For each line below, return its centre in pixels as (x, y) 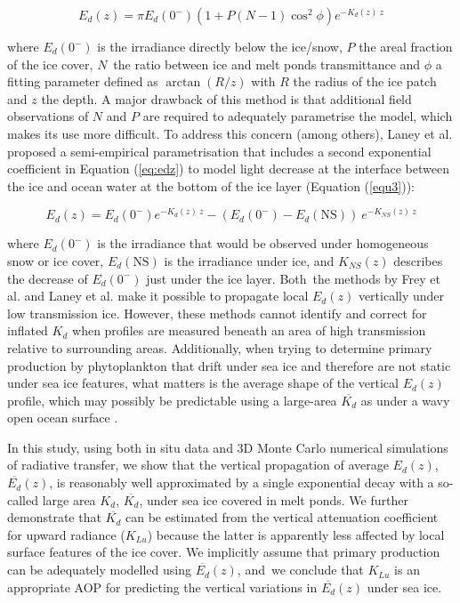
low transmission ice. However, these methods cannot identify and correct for (217, 313)
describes (418, 260)
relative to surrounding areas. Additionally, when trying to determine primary (220, 347)
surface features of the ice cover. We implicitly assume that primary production (224, 552)
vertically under (401, 296)
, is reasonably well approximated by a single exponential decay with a (242, 482)
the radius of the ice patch (365, 81)
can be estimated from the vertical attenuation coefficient (282, 517)
